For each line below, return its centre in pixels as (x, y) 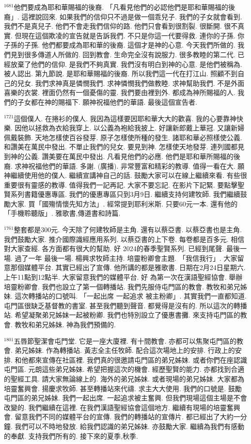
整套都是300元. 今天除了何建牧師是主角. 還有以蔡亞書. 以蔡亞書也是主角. (128, 230)
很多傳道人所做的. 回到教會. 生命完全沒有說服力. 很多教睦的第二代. (130, 54)
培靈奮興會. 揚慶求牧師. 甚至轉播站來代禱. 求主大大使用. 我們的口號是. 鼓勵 (123, 388)
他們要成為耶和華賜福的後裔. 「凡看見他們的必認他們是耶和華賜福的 (121, 7)
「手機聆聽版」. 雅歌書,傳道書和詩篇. (62, 213)
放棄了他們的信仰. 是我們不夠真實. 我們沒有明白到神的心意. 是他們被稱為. (126, 64)
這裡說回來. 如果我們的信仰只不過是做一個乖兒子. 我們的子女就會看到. (132, 16)
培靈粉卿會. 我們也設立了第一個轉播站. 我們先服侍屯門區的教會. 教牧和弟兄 (122, 286)
